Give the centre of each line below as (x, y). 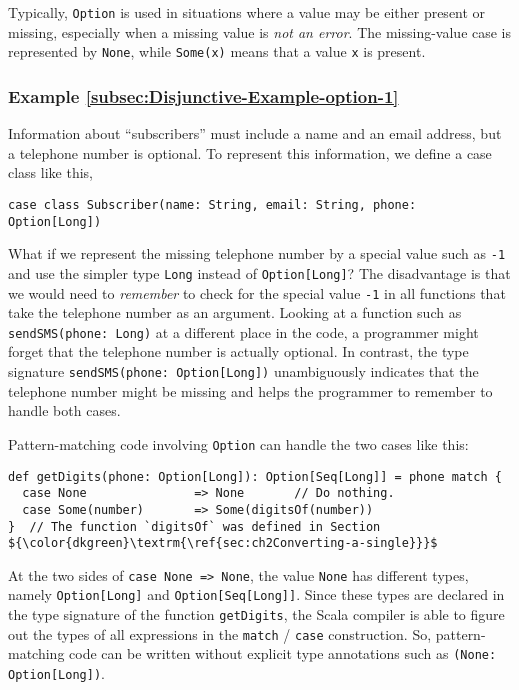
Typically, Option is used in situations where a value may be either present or (247, 12)
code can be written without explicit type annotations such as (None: (283, 653)
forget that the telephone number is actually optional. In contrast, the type (238, 351)
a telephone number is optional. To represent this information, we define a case (250, 152)
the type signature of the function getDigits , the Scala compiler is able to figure (256, 614)
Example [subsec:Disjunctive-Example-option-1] (203, 95)
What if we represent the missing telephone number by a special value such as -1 (257, 253)
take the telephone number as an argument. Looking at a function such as (235, 312)
